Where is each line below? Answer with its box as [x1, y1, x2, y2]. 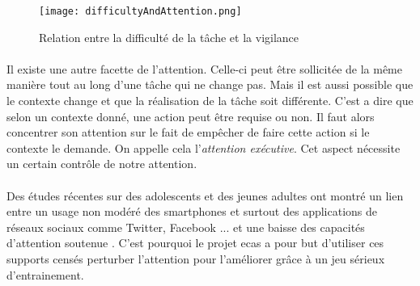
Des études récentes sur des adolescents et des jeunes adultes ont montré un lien [6, 187, 404, 204]
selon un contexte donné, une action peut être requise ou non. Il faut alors [6, 107, 375, 124]
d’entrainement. [6, 266, 84, 283]
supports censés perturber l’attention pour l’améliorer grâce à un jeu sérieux [6, 250, 385, 267]
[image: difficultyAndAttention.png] [39, 6, 242, 17]
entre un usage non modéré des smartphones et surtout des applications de [6, 203, 378, 220]
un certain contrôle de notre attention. [6, 155, 197, 172]
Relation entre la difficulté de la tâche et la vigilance [39, 28, 299, 45]
